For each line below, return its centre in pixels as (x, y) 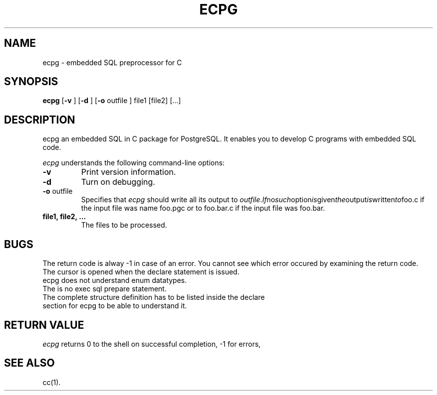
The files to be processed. (124, 225)
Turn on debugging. (118, 182)
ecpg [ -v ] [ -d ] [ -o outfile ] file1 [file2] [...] (112, 101)
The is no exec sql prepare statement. (105, 289)
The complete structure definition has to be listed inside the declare (154, 297)
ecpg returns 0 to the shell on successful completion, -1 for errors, (152, 344)
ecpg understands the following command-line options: (134, 163)
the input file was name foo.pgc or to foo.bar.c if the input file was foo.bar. (203, 208)
